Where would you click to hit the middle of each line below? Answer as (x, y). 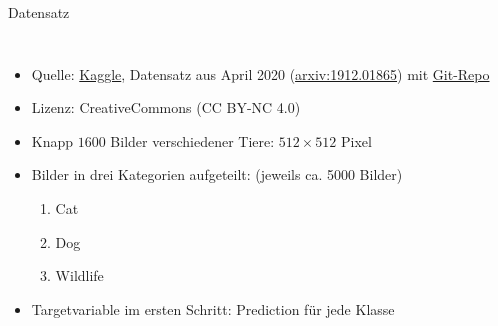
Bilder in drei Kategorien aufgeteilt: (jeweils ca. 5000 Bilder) (217, 174)
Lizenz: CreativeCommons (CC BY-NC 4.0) (166, 107)
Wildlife (79, 275)
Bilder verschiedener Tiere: (192, 140)
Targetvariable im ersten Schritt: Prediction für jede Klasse (213, 308)
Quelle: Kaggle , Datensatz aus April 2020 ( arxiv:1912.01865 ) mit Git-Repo (260, 73)
